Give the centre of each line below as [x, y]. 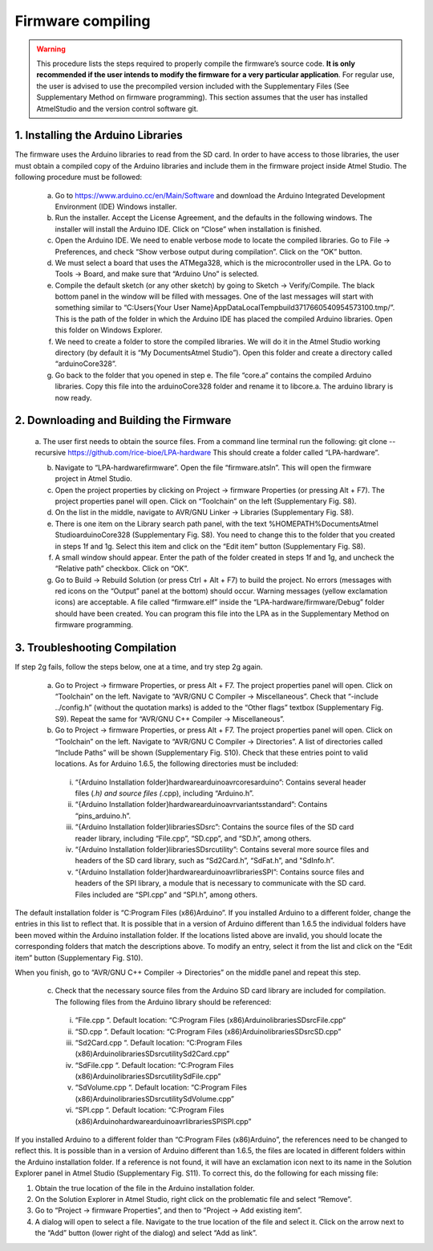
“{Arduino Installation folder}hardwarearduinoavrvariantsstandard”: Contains [201, 805]
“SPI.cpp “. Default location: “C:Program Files [150, 1110]
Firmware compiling [83, 21]
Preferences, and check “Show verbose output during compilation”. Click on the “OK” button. [208, 251]
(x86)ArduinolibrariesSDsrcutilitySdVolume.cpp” [154, 1098]
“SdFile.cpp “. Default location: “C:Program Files [154, 1065]
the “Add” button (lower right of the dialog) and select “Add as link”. [146, 1233]
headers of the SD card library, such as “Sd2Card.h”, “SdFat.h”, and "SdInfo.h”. [205, 861]
